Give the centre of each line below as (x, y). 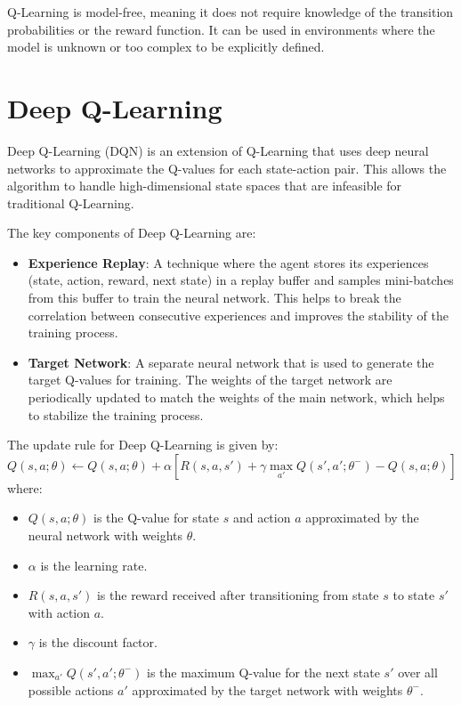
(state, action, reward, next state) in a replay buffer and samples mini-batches (241, 280)
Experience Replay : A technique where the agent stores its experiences (228, 262)
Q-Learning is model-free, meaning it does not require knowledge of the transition (230, 12)
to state (414, 595)
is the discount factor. (98, 642)
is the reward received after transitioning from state (238, 595)
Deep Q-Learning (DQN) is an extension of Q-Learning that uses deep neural (218, 150)
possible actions (71, 689)
